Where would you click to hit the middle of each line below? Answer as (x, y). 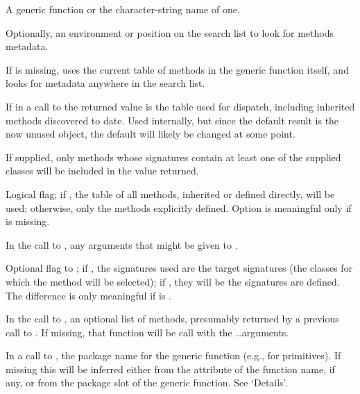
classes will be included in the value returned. (102, 171)
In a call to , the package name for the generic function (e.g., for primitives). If (173, 355)
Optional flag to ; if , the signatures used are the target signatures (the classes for (179, 268)
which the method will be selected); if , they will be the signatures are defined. (173, 281)
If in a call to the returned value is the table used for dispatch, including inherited (180, 106)
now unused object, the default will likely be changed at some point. (151, 134)
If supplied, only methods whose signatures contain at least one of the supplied (173, 157)
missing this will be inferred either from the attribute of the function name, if (170, 369)
